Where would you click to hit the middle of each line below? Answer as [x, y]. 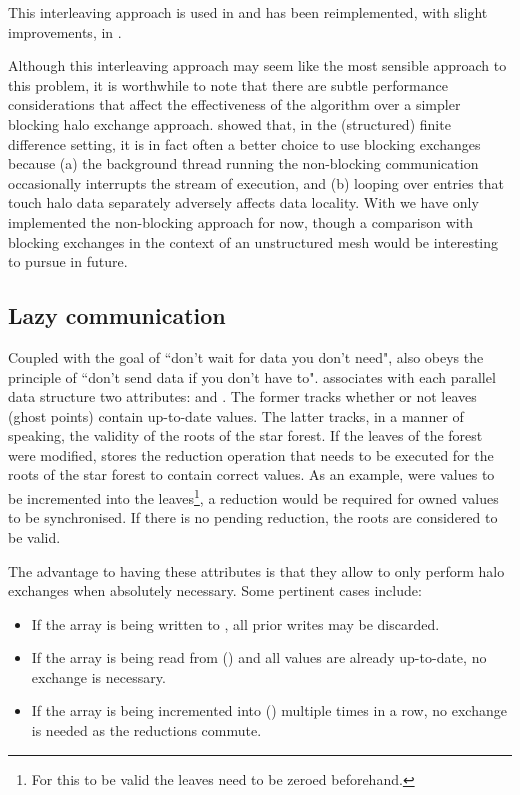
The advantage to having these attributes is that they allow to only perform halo [256, 570]
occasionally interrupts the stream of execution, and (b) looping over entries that [256, 182]
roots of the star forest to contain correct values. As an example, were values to [251, 474]
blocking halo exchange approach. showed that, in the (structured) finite [229, 123]
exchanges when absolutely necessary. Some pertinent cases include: [215, 590]
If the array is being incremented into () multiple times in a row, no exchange [269, 710]
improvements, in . [65, 31]
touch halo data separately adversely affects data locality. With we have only [243, 202]
